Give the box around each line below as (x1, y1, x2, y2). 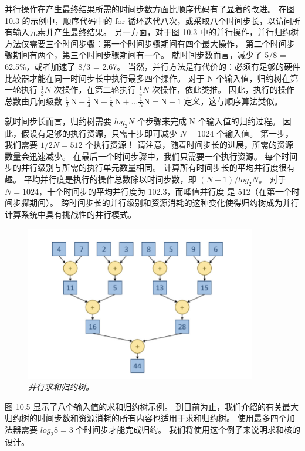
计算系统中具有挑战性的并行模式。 (5, 208, 136, 220)
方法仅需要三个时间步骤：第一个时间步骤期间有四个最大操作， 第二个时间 (5, 37, 287, 49)
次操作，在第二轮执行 (53, 83, 136, 96)
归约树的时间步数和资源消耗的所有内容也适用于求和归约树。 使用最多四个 (5, 412, 287, 424)
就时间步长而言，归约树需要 (5, 114, 111, 127)
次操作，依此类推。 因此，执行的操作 (151, 83, 294, 96)
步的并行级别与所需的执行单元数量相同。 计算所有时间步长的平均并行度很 (5, 161, 287, 174)
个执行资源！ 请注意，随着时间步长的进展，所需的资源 (85, 138, 293, 151)
